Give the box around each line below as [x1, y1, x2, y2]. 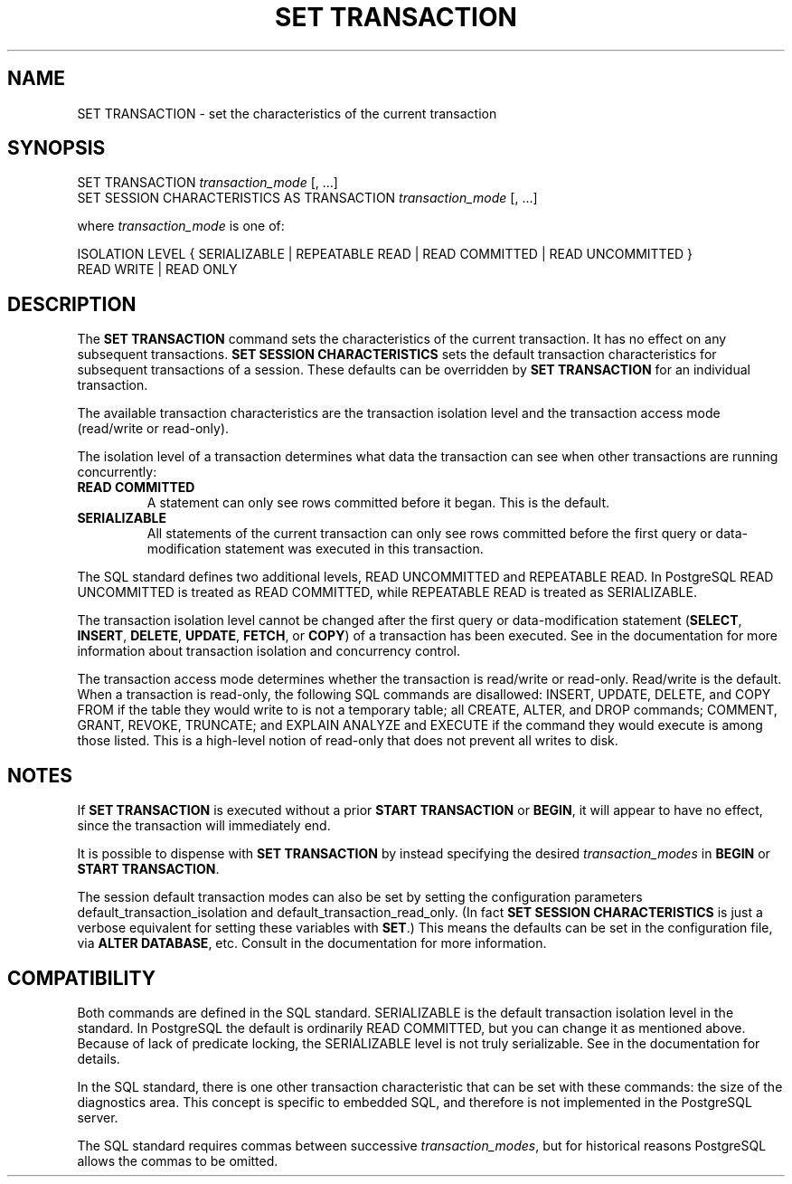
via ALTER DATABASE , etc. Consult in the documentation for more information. [77, 935, 547, 952]
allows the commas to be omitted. [77, 1152, 278, 1169]
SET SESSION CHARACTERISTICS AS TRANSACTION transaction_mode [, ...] [77, 190, 538, 206]
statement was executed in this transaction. [224, 541, 484, 557]
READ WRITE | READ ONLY [77, 261, 238, 278]
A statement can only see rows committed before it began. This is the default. [146, 495, 609, 511]
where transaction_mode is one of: [77, 218, 285, 234]
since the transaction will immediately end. [77, 818, 331, 834]
